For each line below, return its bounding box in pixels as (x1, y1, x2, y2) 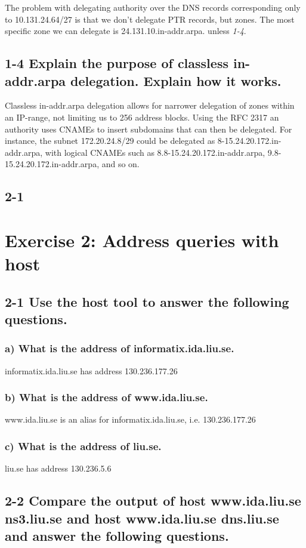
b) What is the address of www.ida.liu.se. (5, 390, 208, 405)
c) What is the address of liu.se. (5, 439, 162, 453)
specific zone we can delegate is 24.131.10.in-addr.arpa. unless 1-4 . (5, 24, 246, 37)
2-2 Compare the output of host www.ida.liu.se (5, 491, 301, 510)
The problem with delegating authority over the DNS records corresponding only (5, 1, 301, 13)
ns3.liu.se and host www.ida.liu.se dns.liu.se (5, 509, 279, 527)
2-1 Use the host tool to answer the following (5, 292, 289, 310)
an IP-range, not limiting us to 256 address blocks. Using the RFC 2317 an (5, 110, 279, 123)
